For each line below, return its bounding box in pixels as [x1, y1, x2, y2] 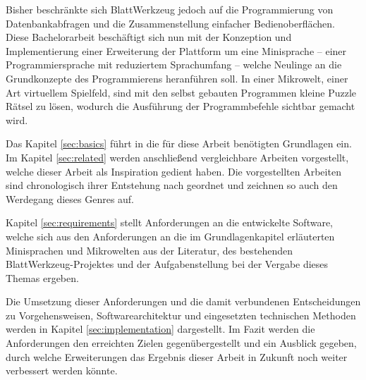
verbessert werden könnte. [6, 363, 118, 378]
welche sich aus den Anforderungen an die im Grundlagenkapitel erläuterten [6, 228, 335, 243]
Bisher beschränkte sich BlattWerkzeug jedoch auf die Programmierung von [6, 2, 334, 16]
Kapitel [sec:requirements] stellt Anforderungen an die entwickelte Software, [6, 215, 333, 230]
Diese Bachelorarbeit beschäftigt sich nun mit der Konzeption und [6, 30, 292, 44]
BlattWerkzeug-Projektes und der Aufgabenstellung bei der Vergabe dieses [6, 257, 329, 271]
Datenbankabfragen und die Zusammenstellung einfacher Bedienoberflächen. [6, 16, 335, 30]
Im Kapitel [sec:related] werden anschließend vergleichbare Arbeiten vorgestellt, [6, 149, 349, 164]
